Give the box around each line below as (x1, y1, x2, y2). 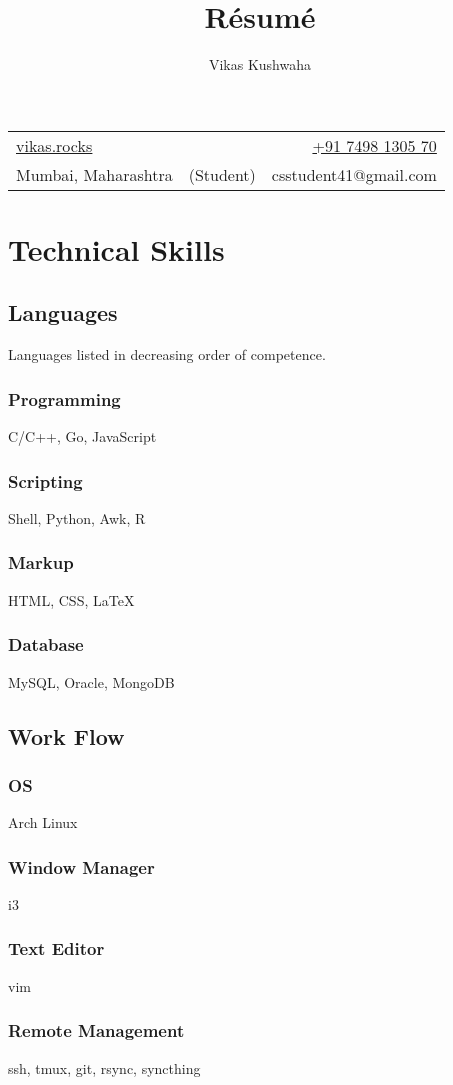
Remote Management (8, 1018, 185, 1043)
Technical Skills (8, 228, 225, 269)
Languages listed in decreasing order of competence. (8, 344, 326, 365)
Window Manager (8, 854, 155, 879)
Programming (8, 386, 121, 411)
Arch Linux (8, 812, 78, 833)
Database (8, 632, 84, 657)
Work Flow (8, 720, 125, 751)
